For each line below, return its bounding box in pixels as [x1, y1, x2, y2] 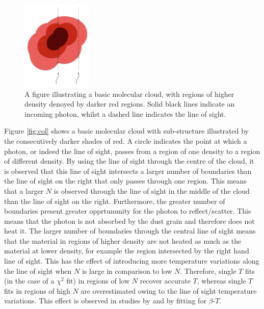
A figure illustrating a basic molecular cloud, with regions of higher [24, 88, 234, 99]
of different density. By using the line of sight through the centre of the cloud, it [4, 156, 254, 166]
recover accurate [140, 275, 191, 286]
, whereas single [197, 275, 246, 286]
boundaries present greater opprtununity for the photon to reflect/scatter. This [4, 205, 251, 216]
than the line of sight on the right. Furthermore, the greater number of [4, 195, 225, 206]
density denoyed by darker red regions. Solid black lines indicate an [24, 98, 235, 109]
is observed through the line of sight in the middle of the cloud [54, 185, 250, 196]
